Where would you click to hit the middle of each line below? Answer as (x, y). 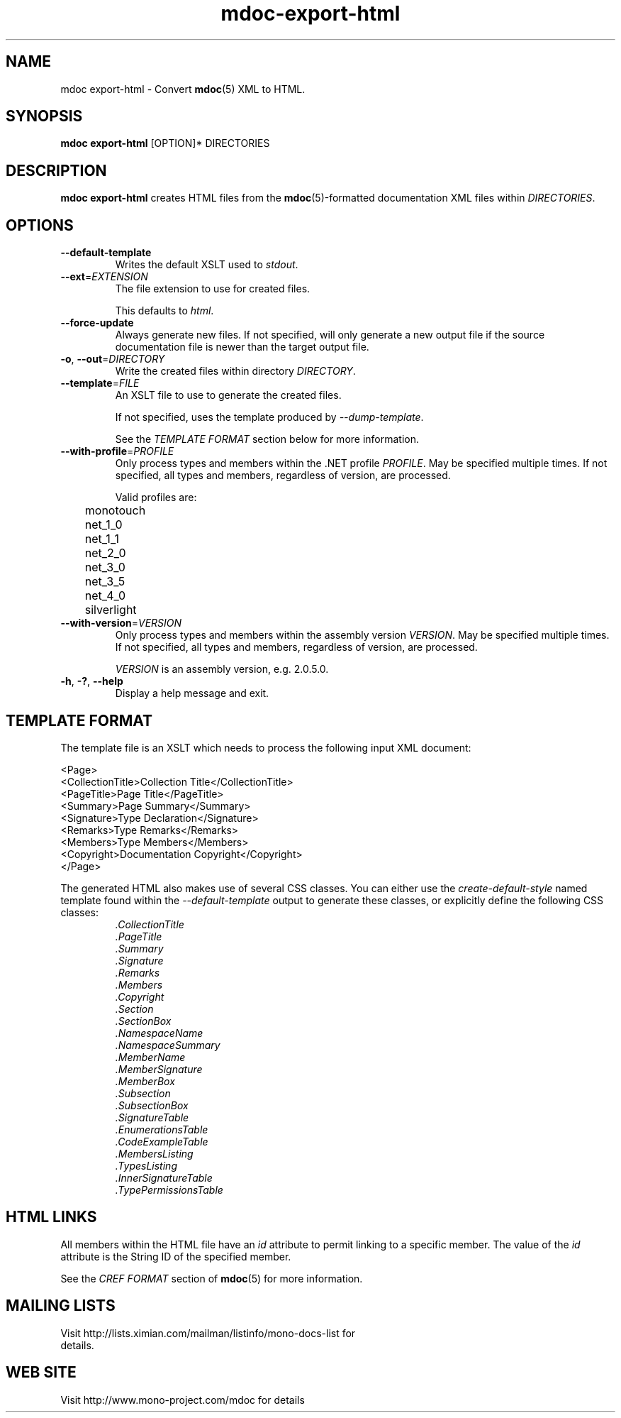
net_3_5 (105, 582)
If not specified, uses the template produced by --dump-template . (269, 417)
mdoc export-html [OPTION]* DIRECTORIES (165, 143)
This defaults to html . (164, 311)
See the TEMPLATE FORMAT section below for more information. (267, 439)
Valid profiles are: (156, 498)
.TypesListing (146, 1165)
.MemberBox (145, 1081)
